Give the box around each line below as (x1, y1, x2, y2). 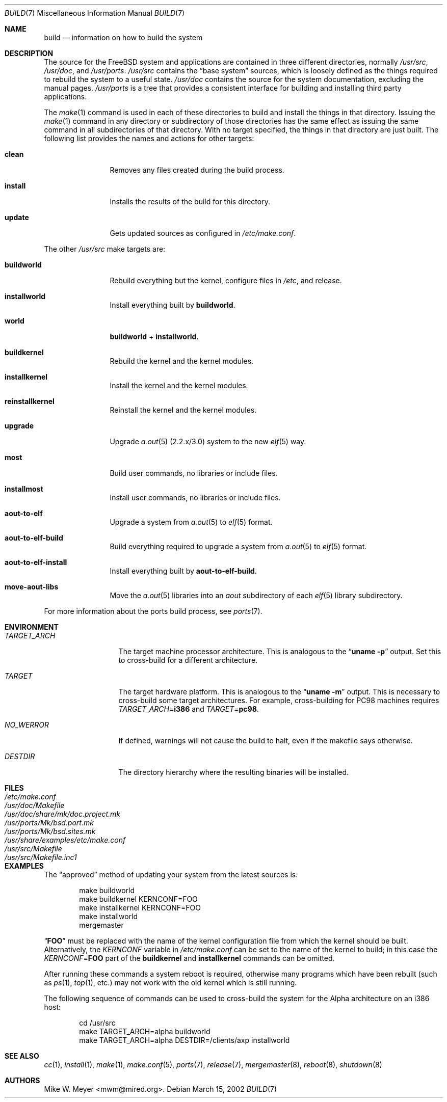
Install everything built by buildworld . (110, 301, 235, 309)
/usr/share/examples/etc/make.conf (5, 836, 126, 844)
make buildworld (79, 886, 135, 895)
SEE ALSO (5, 1052, 39, 1060)
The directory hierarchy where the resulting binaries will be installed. (118, 768, 349, 776)
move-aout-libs (5, 582, 59, 591)
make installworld (79, 912, 138, 921)
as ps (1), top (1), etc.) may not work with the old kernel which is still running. (44, 978, 297, 987)
